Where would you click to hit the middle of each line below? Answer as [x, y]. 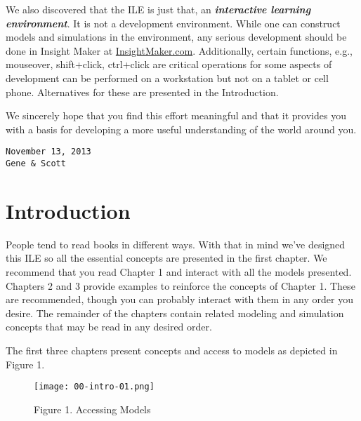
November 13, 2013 [48, 152]
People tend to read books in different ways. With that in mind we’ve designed [176, 244]
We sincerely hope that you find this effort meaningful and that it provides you [176, 115]
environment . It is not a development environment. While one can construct [173, 23]
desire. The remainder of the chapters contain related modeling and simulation [175, 313]
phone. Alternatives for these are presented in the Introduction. [142, 92]
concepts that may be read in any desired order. [109, 327]
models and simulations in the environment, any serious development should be [176, 37]
